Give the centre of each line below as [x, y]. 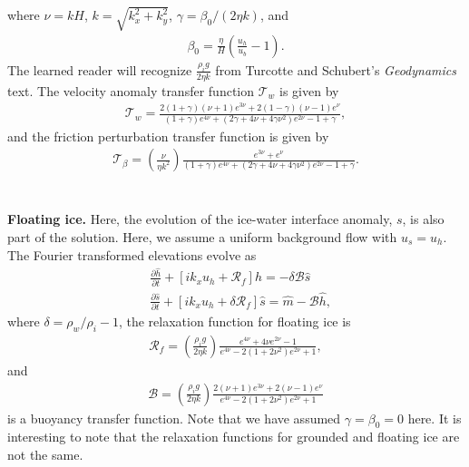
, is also [423, 219]
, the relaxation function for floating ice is [234, 321]
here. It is [435, 418]
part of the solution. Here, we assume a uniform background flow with [202, 236]
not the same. [45, 454]
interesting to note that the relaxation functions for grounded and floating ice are [234, 437]
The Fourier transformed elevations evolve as [132, 254]
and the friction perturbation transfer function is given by [168, 136]
